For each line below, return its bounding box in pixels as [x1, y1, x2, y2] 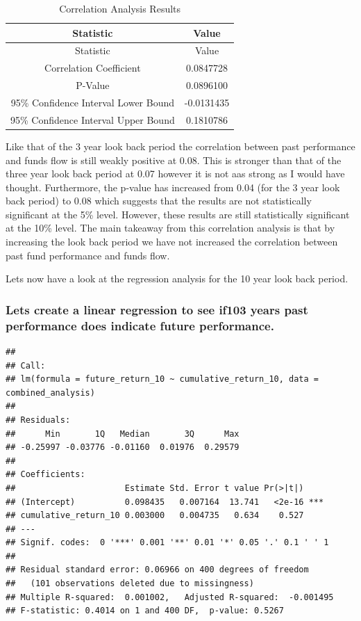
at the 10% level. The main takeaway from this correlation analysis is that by [6, 220, 335, 235]
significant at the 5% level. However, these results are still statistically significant [6, 207, 350, 221]
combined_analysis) [6, 387, 95, 398]
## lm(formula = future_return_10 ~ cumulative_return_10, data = [6, 374, 319, 385]
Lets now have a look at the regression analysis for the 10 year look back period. [6, 271, 349, 286]
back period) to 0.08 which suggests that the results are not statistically [6, 193, 312, 208]
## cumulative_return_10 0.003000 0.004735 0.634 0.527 [6, 510, 304, 521]
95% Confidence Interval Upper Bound [10, 112, 175, 127]
